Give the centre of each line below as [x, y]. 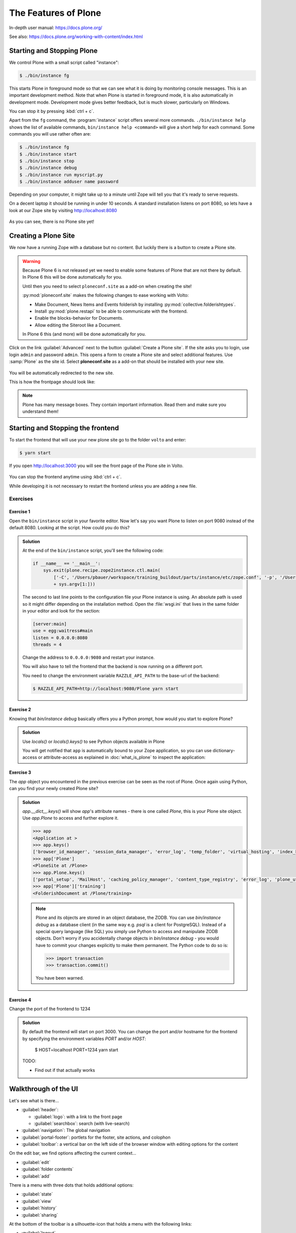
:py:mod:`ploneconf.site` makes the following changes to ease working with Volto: [106, 295]
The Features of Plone [55, 13]
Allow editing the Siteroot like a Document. [78, 325]
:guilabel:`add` [36, 1176]
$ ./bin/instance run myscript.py [61, 175]
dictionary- [224, 750]
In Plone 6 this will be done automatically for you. [73, 277]
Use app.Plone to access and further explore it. [71, 818]
